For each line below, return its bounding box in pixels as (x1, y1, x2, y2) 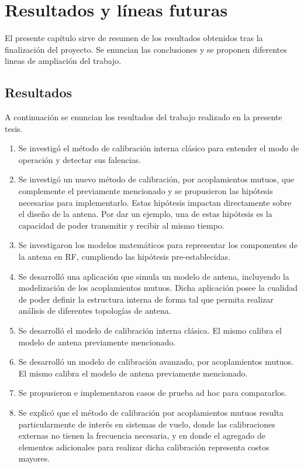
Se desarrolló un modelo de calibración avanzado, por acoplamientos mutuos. (18, 355, 293, 368)
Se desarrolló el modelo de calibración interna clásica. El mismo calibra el (18, 324, 282, 337)
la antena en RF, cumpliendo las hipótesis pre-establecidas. (18, 250, 230, 263)
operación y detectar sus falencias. (18, 153, 141, 165)
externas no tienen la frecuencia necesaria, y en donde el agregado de (18, 429, 266, 442)
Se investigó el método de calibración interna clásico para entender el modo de (18, 142, 299, 154)
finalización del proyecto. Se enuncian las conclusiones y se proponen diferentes (5, 43, 287, 55)
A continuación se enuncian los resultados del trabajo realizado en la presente (5, 111, 282, 123)
